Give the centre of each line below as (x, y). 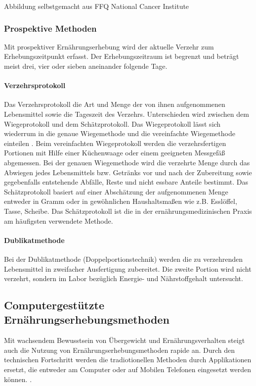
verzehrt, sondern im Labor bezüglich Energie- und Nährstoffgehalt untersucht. (124, 278)
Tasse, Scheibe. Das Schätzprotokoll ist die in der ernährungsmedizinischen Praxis (128, 211)
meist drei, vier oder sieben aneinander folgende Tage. (86, 66)
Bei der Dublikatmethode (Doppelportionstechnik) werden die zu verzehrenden (124, 259)
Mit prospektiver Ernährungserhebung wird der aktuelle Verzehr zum (109, 46)
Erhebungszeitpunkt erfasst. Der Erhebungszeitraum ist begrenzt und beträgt (122, 56)
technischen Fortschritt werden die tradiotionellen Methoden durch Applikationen (128, 360)
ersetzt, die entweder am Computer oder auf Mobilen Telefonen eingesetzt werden (128, 369)
